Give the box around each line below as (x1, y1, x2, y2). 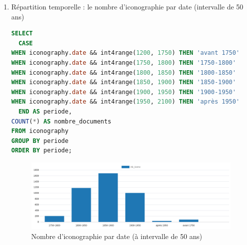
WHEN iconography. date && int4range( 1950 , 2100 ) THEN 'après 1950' (11, 98, 240, 106)
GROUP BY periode (11, 137, 69, 144)
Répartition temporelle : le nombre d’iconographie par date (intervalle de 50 (11, 1, 244, 11)
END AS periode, (18, 108, 72, 115)
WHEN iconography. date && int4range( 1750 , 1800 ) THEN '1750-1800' (11, 59, 236, 66)
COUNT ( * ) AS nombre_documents (11, 118, 112, 125)
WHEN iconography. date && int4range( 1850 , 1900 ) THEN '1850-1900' (11, 79, 236, 86)
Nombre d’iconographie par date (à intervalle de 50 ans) (31, 231, 203, 241)
